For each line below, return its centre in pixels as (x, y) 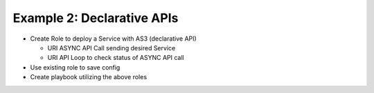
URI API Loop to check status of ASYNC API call (116, 58)
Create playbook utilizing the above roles (89, 77)
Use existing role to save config (75, 67)
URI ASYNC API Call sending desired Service (112, 48)
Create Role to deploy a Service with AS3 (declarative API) (113, 39)
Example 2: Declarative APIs (96, 18)
